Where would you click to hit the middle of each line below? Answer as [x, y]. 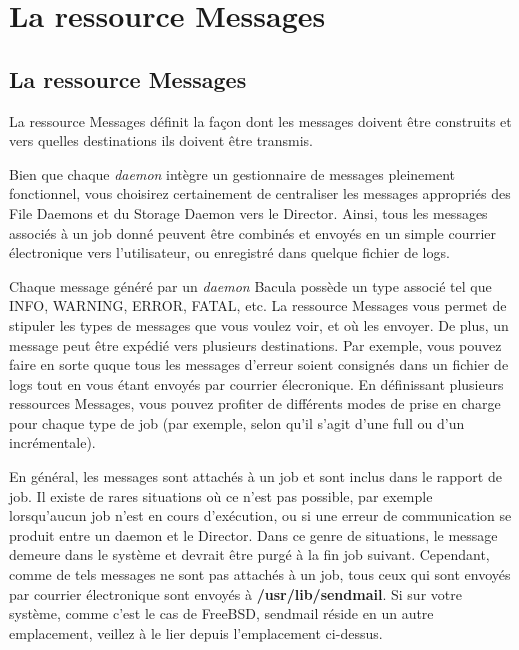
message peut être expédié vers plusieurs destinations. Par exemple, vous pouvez [255, 344]
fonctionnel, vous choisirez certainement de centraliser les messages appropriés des [260, 193]
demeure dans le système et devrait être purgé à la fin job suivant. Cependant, [249, 554]
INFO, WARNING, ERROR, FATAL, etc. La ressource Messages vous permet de [258, 305]
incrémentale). [52, 442]
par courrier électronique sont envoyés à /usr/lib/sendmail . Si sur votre [235, 593]
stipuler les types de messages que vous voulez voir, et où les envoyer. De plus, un [259, 324]
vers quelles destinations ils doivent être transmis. [161, 140]
